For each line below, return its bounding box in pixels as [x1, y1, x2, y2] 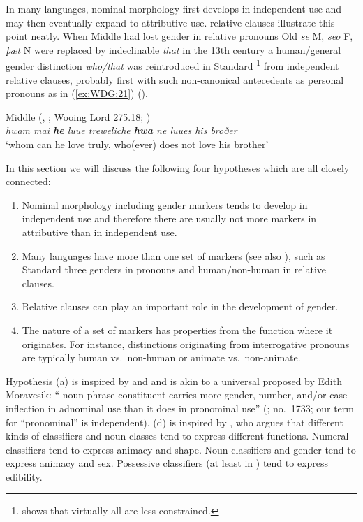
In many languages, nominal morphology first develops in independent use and [6, 1, 342, 15]
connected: [6, 174, 51, 189]
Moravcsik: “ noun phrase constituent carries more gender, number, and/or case [6, 387, 348, 402]
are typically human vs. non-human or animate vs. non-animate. [22, 350, 301, 365]
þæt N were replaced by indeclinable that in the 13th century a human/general [6, 42, 341, 57]
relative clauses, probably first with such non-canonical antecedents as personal [6, 72, 344, 87]
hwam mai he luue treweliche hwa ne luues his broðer [6, 123, 237, 138]
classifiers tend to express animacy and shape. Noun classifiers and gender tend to [6, 442, 356, 456]
